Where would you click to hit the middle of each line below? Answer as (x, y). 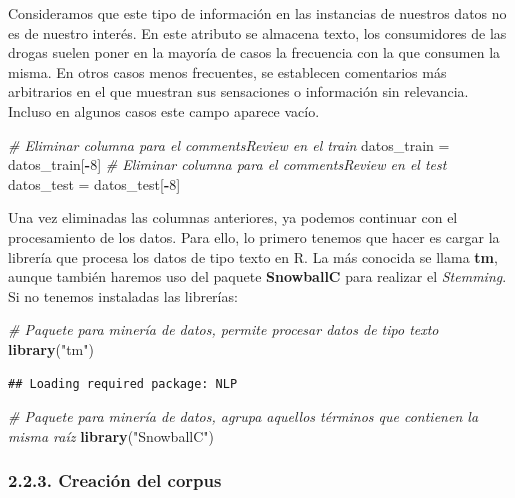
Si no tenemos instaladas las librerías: (123, 295)
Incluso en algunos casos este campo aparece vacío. (164, 110)
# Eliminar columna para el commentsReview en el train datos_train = (229, 144)
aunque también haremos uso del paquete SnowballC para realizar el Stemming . (257, 276)
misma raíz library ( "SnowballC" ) (111, 435)
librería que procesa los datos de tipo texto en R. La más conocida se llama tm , (253, 256)
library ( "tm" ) (51, 348)
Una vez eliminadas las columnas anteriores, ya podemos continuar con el (233, 217)
